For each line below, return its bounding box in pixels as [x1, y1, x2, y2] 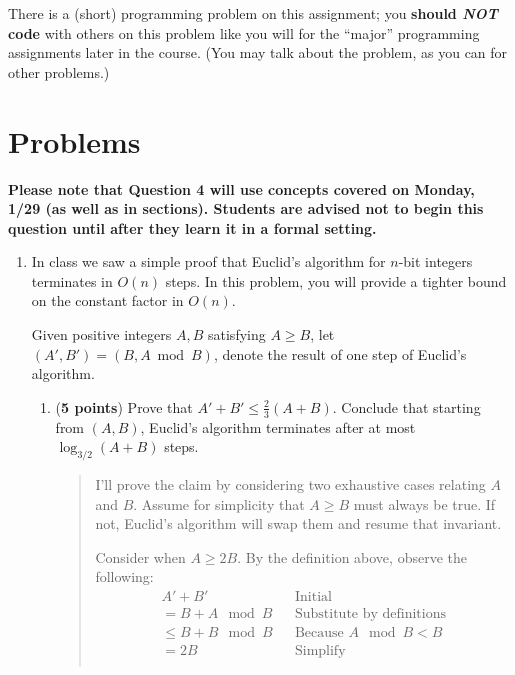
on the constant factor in [31, 290, 184, 311]
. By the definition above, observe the [237, 546, 467, 567]
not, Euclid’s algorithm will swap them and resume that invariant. [95, 513, 502, 534]
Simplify [294, 644, 346, 659]
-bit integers [398, 251, 473, 272]
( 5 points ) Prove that [55, 396, 193, 417]
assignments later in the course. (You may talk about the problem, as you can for [8, 42, 508, 63]
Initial [294, 590, 332, 605]
